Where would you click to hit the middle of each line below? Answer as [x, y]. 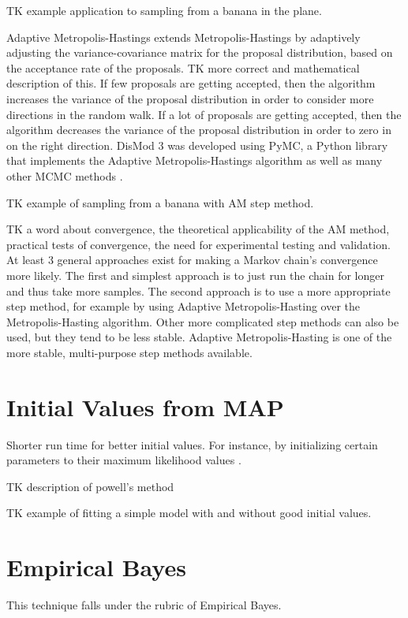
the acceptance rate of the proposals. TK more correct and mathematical [183, 67]
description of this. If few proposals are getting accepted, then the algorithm [191, 83]
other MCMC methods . [65, 175]
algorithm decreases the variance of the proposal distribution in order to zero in [199, 130]
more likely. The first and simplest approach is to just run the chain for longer [195, 275]
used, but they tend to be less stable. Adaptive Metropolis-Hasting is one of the [199, 337]
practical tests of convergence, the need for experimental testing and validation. [198, 244]
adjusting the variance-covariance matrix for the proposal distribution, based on [200, 52]
